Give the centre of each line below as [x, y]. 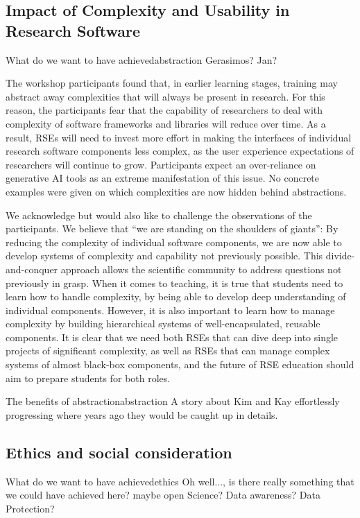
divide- [340, 256]
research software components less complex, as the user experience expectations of [180, 151]
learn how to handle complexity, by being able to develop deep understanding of [176, 296]
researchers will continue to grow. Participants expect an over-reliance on [161, 164]
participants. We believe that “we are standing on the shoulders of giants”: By [172, 228]
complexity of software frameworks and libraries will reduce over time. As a [166, 123]
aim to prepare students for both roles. [88, 378]
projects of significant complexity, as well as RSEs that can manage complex [168, 351]
